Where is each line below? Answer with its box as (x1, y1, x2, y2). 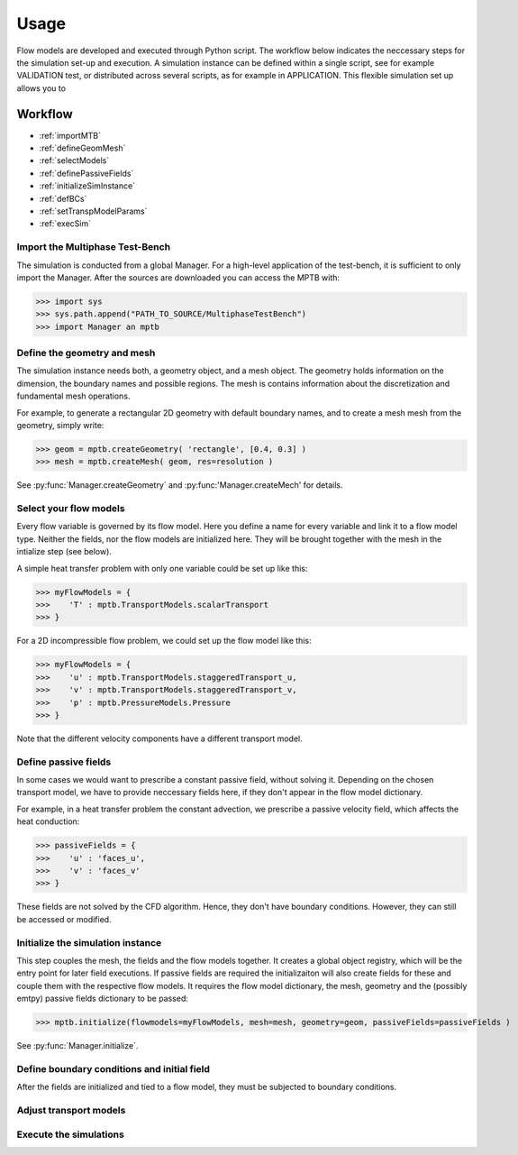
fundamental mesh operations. (16, 390, 131, 401)
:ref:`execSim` (39, 218, 92, 229)
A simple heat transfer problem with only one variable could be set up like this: (16, 563, 308, 573)
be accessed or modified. (16, 913, 112, 924)
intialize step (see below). (16, 546, 113, 557)
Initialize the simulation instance (16, 936, 162, 949)
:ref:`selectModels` (39, 155, 110, 166)
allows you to (16, 82, 67, 94)
